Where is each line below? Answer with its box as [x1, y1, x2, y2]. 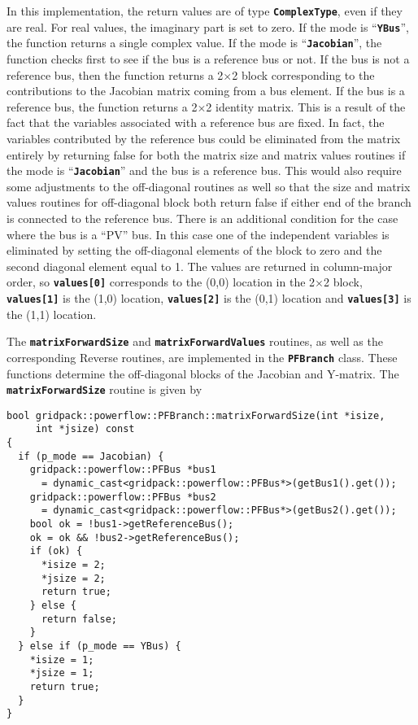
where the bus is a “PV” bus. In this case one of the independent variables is [7, 225, 390, 242]
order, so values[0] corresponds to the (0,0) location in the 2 [7, 273, 316, 290]
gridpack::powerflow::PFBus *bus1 [29, 464, 216, 476]
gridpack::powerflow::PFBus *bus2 [29, 491, 216, 503]
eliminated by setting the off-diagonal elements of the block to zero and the [7, 242, 382, 259]
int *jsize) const [35, 423, 135, 435]
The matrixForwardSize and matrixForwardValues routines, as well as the [7, 333, 383, 350]
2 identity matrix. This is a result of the [206, 98, 406, 115]
